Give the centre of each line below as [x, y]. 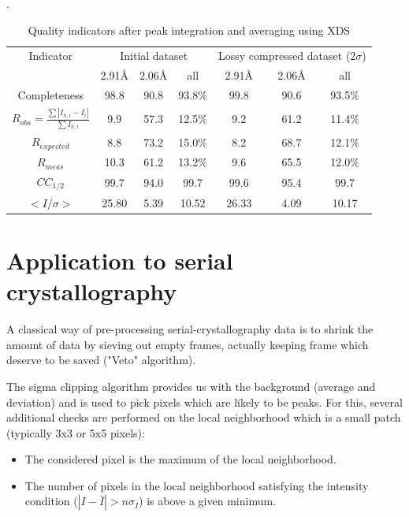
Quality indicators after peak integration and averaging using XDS [189, 30]
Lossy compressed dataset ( [284, 56]
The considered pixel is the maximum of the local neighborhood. [180, 459]
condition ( [51, 501]
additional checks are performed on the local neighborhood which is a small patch [204, 417]
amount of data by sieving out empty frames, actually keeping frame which [188, 344]
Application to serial [120, 260]
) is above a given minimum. [208, 501]
